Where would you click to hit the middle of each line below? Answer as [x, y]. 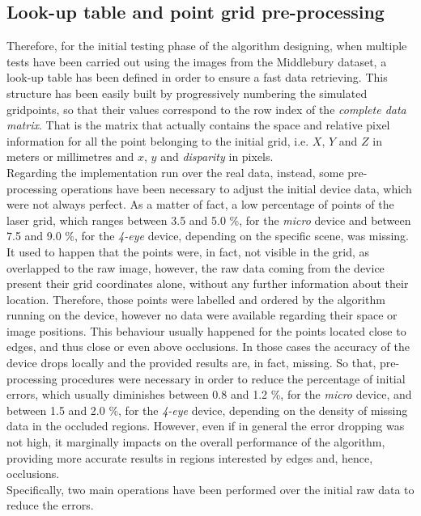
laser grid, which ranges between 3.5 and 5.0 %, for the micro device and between [209, 220]
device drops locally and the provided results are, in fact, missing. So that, [191, 363]
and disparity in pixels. [217, 156]
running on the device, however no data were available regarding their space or [202, 315]
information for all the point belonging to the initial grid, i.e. [158, 140]
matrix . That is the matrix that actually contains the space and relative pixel [198, 125]
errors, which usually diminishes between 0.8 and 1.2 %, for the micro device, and [209, 394]
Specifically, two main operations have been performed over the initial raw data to [210, 489]
